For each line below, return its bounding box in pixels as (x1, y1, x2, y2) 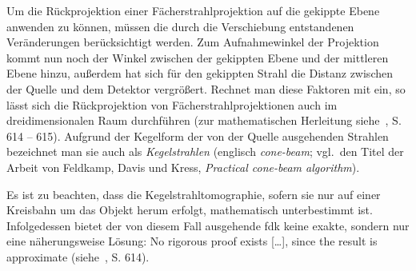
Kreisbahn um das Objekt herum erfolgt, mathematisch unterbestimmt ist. (6, 201, 373, 218)
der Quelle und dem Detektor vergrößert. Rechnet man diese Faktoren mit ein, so (6, 80, 406, 97)
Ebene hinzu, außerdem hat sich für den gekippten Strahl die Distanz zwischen (6, 65, 393, 82)
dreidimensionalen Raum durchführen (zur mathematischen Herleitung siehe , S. (6, 112, 402, 129)
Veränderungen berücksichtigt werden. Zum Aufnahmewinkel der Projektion (6, 34, 379, 50)
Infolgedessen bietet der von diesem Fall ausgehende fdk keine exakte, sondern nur (6, 217, 410, 233)
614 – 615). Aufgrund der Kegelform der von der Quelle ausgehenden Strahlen (6, 127, 389, 144)
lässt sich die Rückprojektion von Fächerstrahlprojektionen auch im (6, 96, 338, 113)
